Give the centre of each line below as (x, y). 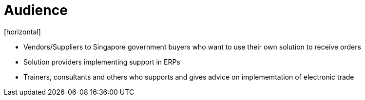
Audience (36, 10)
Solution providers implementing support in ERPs (102, 62)
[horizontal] (22, 32)
